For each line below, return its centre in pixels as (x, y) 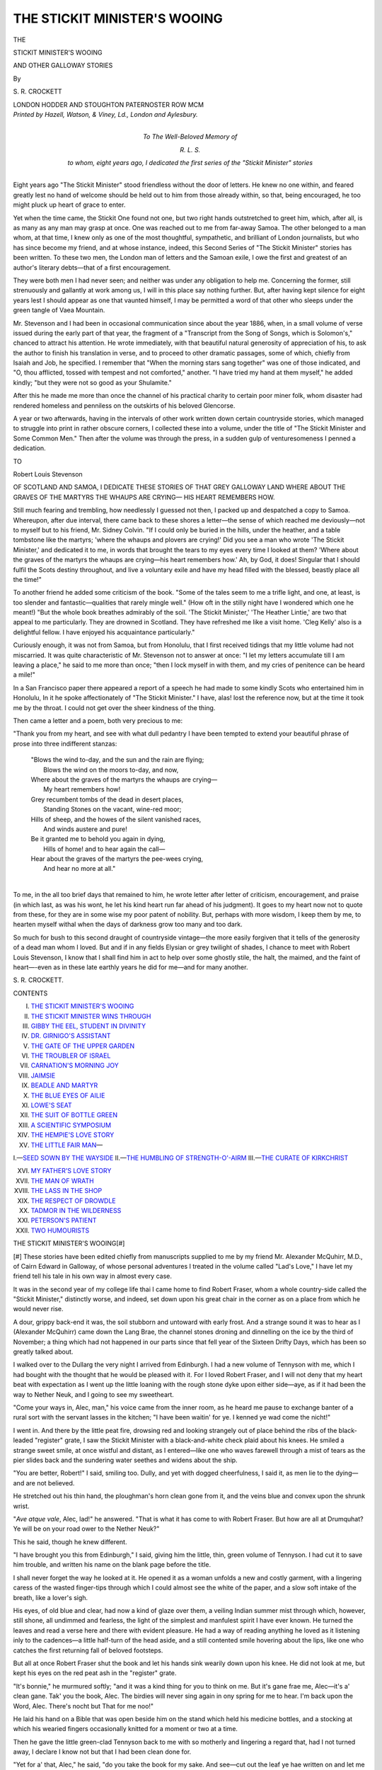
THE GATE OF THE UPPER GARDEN (83, 1046)
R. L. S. (190, 149)
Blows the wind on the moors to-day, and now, (111, 770)
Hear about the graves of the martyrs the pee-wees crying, (117, 859)
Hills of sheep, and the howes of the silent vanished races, (116, 819)
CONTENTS (30, 993)
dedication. (29, 448)
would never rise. (38, 1309)
